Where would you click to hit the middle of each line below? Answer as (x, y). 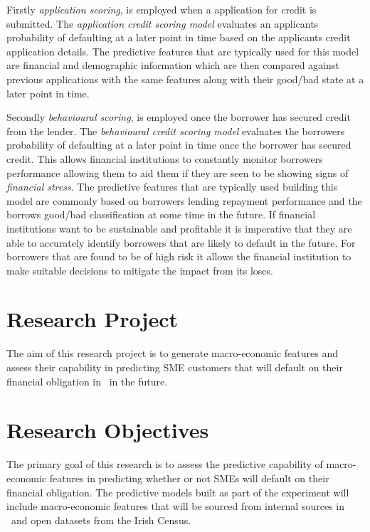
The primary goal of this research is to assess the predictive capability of (165, 464)
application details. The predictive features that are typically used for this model (183, 51)
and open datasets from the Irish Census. (101, 520)
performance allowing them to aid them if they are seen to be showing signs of (178, 172)
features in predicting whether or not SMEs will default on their (189, 478)
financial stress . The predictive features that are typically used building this (172, 187)
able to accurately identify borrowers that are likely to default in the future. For (181, 242)
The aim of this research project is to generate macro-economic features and (172, 353)
